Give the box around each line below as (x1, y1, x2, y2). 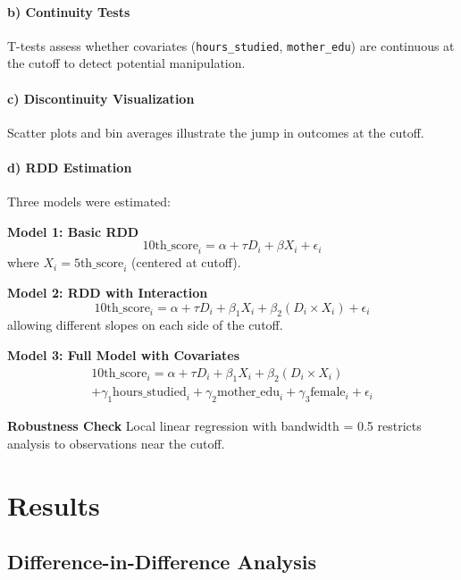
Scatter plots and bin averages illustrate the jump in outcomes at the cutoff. (7, 122, 424, 141)
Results (7, 486, 100, 523)
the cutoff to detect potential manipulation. (7, 54, 246, 72)
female (310, 386, 346, 399)
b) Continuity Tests (7, 2, 130, 21)
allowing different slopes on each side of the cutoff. (7, 315, 283, 334)
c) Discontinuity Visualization (7, 88, 195, 107)
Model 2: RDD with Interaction (7, 283, 208, 302)
